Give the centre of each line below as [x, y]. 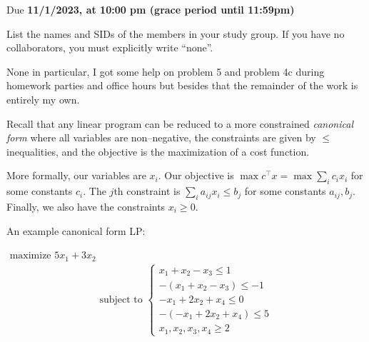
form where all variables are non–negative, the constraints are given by [161, 137]
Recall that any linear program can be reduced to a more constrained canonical [180, 123]
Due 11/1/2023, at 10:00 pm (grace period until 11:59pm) [151, 9]
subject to [121, 300]
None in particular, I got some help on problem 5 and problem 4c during [166, 71]
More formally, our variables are [76, 175]
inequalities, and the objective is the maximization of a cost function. [158, 151]
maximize [30, 256]
